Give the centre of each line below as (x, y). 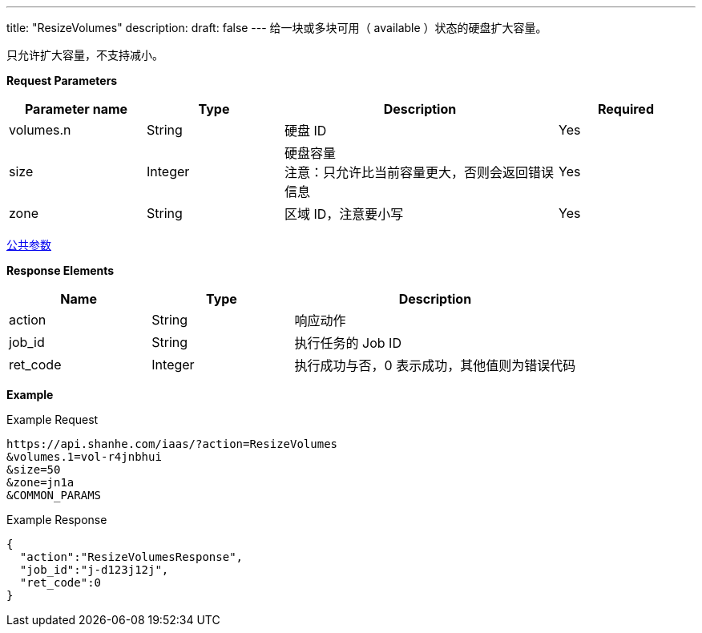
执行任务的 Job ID (348, 343)
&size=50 (34, 470)
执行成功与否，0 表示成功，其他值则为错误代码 (435, 365)
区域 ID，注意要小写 (344, 214)
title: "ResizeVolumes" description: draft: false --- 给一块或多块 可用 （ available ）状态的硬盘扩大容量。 (277, 28)
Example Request (52, 419)
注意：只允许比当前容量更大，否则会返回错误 (420, 172)
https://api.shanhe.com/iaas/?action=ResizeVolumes (172, 444)
